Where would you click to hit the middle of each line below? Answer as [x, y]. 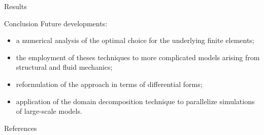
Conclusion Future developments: [56, 23]
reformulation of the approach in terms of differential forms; [109, 84]
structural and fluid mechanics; [64, 67]
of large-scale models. [49, 111]
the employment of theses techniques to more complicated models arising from [138, 57]
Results [15, 6]
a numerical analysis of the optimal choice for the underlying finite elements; [135, 40]
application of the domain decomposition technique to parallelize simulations [135, 101]
